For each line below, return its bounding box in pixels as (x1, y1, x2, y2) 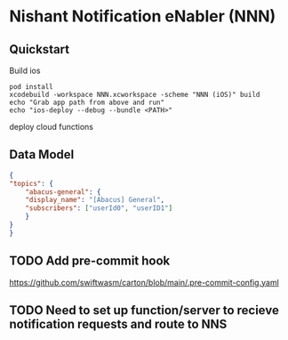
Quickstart (9, 42, 70, 57)
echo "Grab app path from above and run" (9, 98, 165, 107)
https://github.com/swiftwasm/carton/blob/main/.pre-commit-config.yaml (9, 277, 280, 287)
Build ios (9, 65, 41, 76)
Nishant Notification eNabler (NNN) (9, 6, 276, 27)
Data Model (9, 147, 75, 162)
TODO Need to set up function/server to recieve (9, 303, 280, 318)
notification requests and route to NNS (9, 317, 228, 332)
